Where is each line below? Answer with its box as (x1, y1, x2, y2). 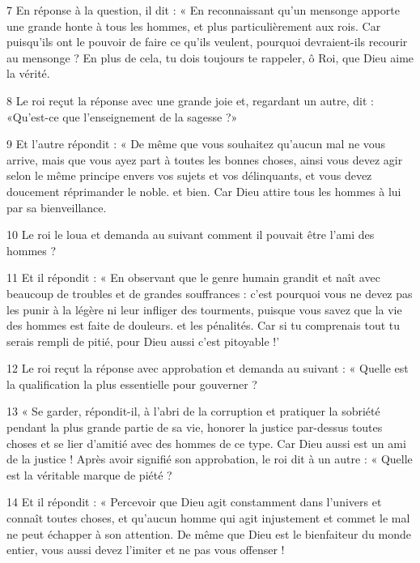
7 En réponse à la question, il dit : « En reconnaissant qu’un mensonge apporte (6, 2, 400, 18)
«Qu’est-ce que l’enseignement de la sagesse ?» (6, 108, 238, 125)
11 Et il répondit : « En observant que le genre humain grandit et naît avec (6, 269, 380, 286)
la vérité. (6, 65, 50, 82)
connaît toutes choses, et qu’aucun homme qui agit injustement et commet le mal (6, 510, 410, 527)
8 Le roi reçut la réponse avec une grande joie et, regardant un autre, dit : (6, 92, 374, 109)
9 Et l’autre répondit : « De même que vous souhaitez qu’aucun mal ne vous (6, 135, 386, 152)
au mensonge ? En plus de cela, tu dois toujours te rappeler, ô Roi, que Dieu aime (6, 49, 414, 66)
